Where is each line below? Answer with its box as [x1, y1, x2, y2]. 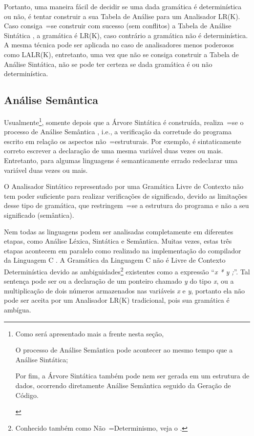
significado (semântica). [4, 209, 74, 220]
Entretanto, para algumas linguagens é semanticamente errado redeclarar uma [4, 155, 238, 165]
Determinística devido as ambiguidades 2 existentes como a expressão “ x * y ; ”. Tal [4, 265, 250, 276]
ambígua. [4, 304, 31, 314]
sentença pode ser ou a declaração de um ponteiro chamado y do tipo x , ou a [4, 276, 234, 286]
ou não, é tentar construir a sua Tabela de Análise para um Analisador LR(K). [4, 11, 240, 21]
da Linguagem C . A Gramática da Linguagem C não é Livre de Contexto [4, 255, 226, 265]
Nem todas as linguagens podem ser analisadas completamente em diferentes [4, 226, 233, 236]
